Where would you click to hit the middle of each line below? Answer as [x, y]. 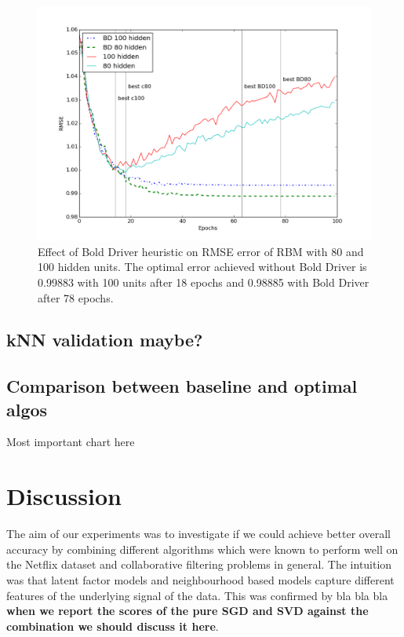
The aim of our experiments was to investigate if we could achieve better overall [198, 534]
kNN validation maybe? [105, 340]
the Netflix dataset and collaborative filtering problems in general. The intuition [199, 564]
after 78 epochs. [76, 297]
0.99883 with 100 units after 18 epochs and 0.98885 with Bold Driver [204, 282]
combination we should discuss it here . [113, 626]
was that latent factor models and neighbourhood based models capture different [200, 579]
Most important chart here [71, 442]
